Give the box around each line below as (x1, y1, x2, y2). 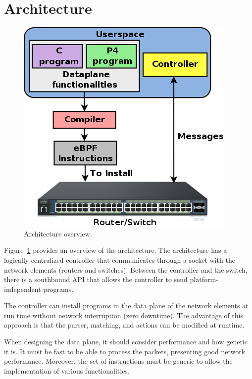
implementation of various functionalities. (4, 365, 130, 376)
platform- (190, 274, 218, 284)
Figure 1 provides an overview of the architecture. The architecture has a (4, 245, 227, 255)
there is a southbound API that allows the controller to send (4, 274, 188, 284)
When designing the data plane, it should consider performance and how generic (4, 336, 248, 347)
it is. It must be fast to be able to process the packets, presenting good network (4, 346, 246, 356)
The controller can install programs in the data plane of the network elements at (4, 300, 249, 311)
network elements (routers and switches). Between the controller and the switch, (4, 264, 248, 275)
